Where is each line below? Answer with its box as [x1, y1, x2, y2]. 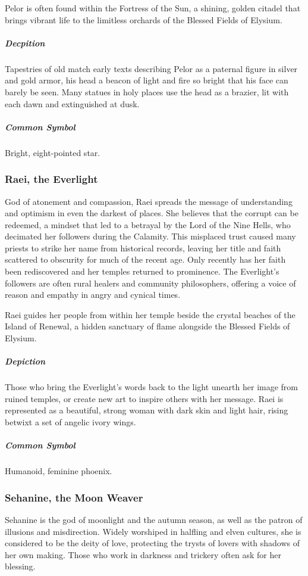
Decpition [5, 36, 45, 49]
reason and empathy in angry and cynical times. [5, 288, 181, 301]
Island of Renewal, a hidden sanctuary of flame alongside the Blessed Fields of [5, 320, 290, 332]
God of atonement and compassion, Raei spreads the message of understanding [5, 195, 293, 207]
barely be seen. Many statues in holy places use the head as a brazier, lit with [5, 85, 289, 98]
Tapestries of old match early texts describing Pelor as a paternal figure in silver [5, 62, 298, 74]
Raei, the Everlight [5, 172, 98, 186]
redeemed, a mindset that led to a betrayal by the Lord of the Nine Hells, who [5, 218, 291, 231]
